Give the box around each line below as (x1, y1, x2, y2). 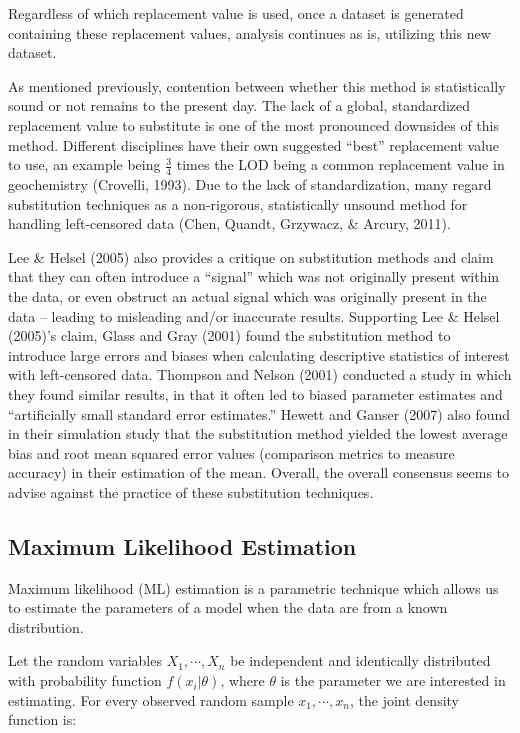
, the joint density (350, 689, 460, 710)
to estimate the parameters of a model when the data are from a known (8, 597, 448, 618)
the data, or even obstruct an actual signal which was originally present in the (8, 285, 487, 306)
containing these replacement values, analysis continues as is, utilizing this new (8, 22, 491, 43)
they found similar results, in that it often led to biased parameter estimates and (8, 383, 503, 404)
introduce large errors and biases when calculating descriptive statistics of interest (8, 344, 510, 365)
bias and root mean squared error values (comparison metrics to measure (8, 442, 455, 463)
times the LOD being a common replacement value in (176, 154, 505, 175)
